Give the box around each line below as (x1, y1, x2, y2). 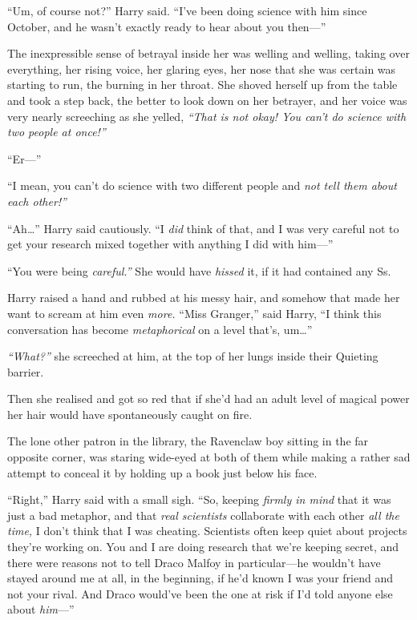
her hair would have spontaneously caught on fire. (7, 405, 253, 422)
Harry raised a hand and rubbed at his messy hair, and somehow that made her (7, 289, 400, 306)
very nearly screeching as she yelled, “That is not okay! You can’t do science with (7, 107, 407, 124)
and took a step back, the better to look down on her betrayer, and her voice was (7, 91, 407, 108)
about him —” (7, 601, 75, 618)
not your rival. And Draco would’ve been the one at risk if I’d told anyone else (7, 585, 393, 602)
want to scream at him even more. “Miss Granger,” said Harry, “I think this (7, 304, 382, 321)
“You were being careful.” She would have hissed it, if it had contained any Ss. (7, 262, 391, 279)
